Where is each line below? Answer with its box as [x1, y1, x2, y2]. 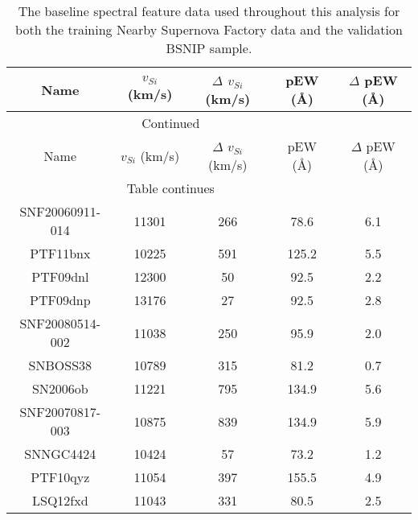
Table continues [126, 179, 215, 197]
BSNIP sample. [166, 39, 252, 57]
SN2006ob [31, 379, 88, 398]
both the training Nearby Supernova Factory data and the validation [15, 20, 403, 39]
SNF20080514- [19, 314, 101, 332]
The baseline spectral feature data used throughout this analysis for [18, 2, 400, 20]
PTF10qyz [31, 468, 90, 486]
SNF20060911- [19, 202, 101, 221]
